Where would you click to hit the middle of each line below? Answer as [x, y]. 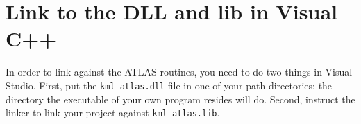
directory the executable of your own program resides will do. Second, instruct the [180, 99]
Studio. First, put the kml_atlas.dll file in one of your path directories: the [169, 85]
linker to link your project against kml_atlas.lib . [113, 113]
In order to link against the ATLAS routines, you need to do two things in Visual [179, 72]
